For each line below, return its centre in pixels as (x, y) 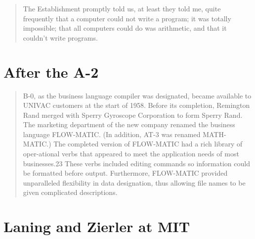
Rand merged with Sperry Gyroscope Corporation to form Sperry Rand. (133, 115)
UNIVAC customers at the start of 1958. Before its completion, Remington (136, 105)
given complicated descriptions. (70, 192)
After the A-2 (51, 72)
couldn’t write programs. (60, 37)
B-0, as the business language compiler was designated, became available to (137, 95)
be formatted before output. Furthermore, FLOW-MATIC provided (125, 173)
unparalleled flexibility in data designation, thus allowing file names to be (134, 182)
